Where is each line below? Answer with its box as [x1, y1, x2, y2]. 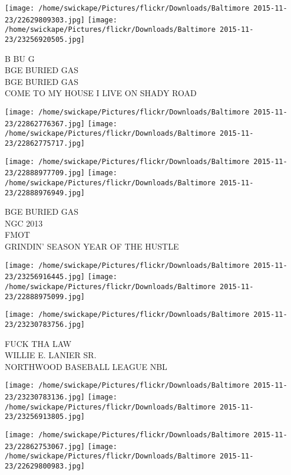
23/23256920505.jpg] [5, 35, 85, 44]
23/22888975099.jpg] [5, 292, 85, 301]
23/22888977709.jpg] [5, 169, 85, 178]
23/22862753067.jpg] [5, 442, 85, 451]
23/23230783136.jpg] [5, 393, 85, 401]
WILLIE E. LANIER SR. [5, 349, 97, 361]
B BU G [5, 52, 35, 64]
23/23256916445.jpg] [5, 273, 85, 281]
